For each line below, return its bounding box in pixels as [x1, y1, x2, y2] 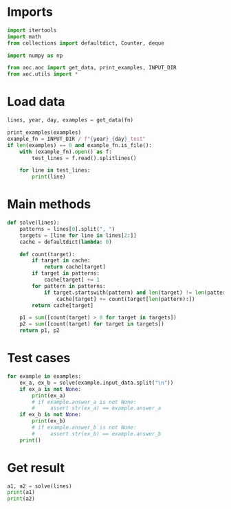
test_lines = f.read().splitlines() [32, 155, 137, 161]
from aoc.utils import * [7, 71, 78, 78]
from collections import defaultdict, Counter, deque [7, 39, 165, 47]
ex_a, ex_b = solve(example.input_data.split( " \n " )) [19, 379, 174, 386]
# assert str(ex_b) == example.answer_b [32, 430, 162, 437]
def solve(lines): [7, 219, 60, 227]
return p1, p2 [19, 327, 60, 334]
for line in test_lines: [19, 167, 91, 174]
